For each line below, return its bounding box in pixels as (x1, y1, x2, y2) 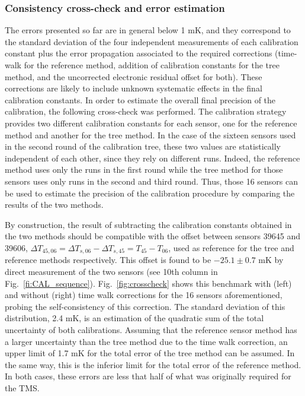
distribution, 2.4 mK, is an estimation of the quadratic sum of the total (5, 312, 264, 324)
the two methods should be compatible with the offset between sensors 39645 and (5, 230, 300, 242)
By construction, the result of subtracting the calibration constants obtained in (5, 218, 292, 230)
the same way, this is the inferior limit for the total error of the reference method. (5, 358, 301, 370)
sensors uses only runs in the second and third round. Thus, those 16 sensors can (5, 175, 298, 187)
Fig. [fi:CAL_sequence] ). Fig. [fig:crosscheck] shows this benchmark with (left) (5, 277, 292, 289)
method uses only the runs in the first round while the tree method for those (5, 163, 283, 176)
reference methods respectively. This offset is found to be (5, 254, 211, 266)
